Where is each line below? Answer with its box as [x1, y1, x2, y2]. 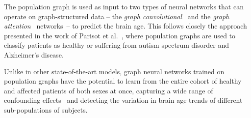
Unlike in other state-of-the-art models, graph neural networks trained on [4, 66, 225, 76]
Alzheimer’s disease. [4, 49, 64, 59]
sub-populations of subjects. [4, 104, 88, 115]
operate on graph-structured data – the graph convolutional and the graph [4, 11, 229, 21]
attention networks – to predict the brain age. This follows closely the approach [4, 21, 247, 31]
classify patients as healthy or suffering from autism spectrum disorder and [4, 40, 229, 50]
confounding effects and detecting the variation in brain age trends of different [4, 95, 243, 105]
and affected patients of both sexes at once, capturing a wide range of [4, 85, 213, 95]
